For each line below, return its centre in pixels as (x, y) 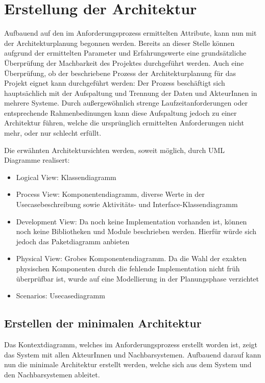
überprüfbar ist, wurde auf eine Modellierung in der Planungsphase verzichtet (138, 278)
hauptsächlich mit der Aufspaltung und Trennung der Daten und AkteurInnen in (131, 93)
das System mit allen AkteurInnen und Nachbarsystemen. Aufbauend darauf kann (133, 354)
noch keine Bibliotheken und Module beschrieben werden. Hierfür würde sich (136, 231)
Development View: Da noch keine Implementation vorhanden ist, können (131, 221)
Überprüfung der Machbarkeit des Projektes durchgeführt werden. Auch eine (124, 62)
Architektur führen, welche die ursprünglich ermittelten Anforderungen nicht (124, 123)
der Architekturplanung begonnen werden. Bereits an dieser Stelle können (119, 43)
